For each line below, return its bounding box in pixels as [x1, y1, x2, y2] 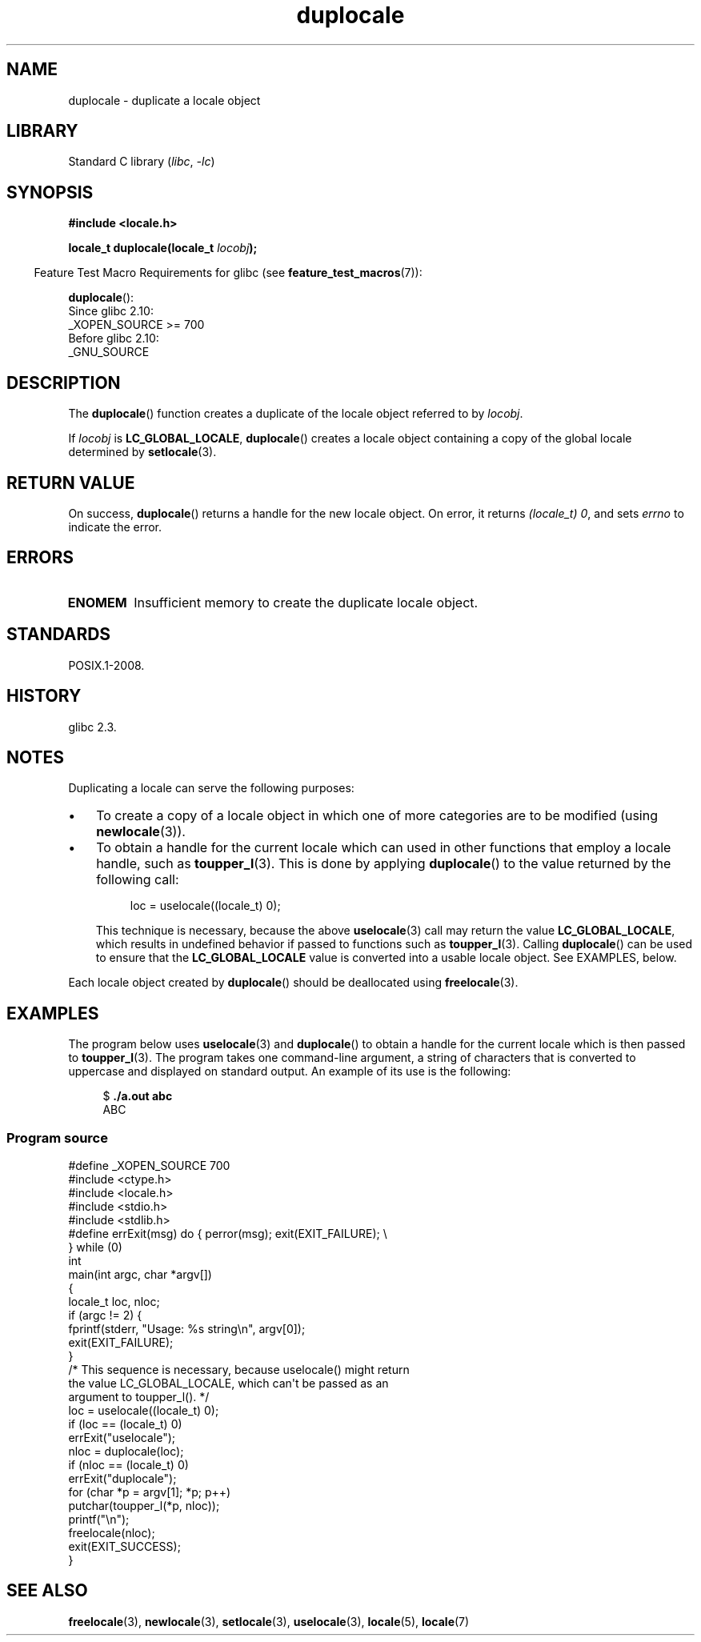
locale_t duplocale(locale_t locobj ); [68, 241, 258, 255]
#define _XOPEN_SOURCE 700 [68, 1158, 230, 1172]
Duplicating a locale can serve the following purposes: [68, 781, 355, 795]
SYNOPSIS [6, 182, 94, 202]
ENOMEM [67, 594, 127, 611]
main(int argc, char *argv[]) [68, 1267, 212, 1281]
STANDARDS [6, 624, 111, 645]
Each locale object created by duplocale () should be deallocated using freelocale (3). [68, 975, 519, 990]
